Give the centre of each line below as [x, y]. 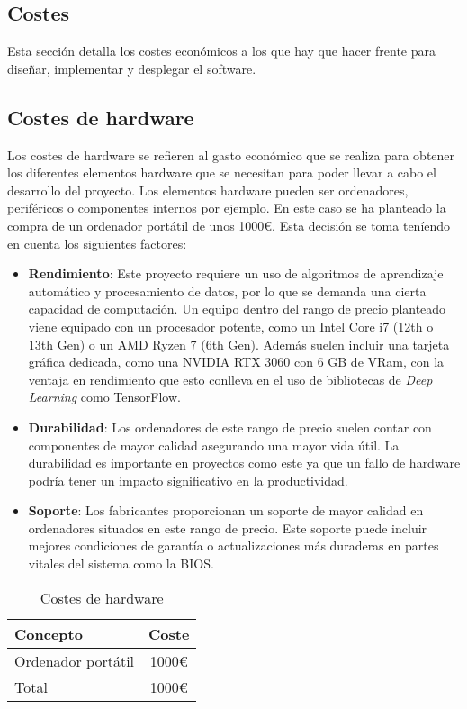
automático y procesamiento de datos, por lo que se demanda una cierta [227, 291]
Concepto [49, 633]
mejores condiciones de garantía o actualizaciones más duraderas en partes [233, 545]
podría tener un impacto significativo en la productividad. [188, 480]
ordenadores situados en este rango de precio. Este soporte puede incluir [228, 527]
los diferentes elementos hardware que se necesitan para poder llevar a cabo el [222, 173]
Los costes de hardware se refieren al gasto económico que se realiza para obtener [231, 155]
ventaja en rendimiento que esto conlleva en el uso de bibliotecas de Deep [230, 379]
